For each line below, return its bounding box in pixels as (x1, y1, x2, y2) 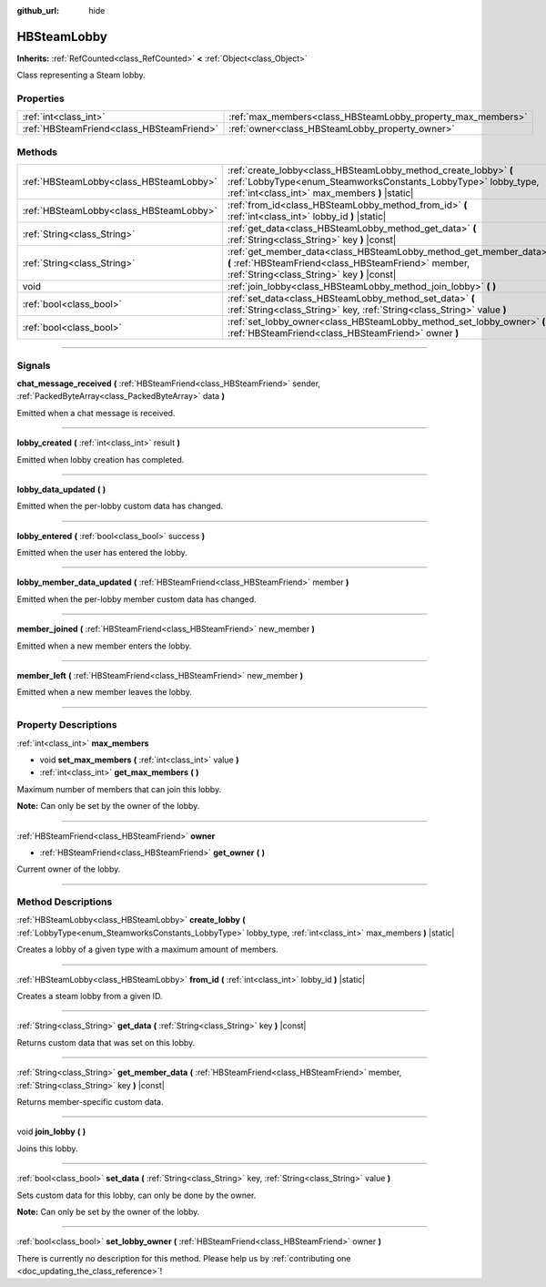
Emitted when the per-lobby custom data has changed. (16, 501, 223, 512)
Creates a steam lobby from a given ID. (16, 990, 163, 1001)
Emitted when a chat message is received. (16, 407, 176, 418)
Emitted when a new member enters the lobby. (16, 640, 192, 651)
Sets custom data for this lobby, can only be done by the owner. (16, 1190, 257, 1200)
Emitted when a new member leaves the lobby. (16, 687, 193, 698)
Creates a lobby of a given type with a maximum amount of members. (16, 944, 278, 955)
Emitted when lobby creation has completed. (16, 454, 185, 465)
